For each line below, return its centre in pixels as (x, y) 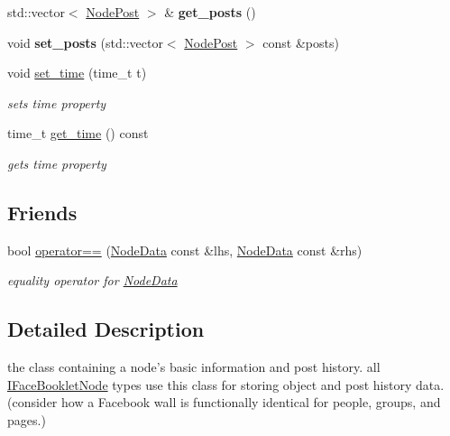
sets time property (57, 102)
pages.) (27, 419)
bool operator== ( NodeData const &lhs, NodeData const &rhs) (185, 250)
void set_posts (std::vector (85, 42)
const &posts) (301, 42)
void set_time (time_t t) (77, 73)
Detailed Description (106, 329)
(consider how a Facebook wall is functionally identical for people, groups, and (224, 402)
